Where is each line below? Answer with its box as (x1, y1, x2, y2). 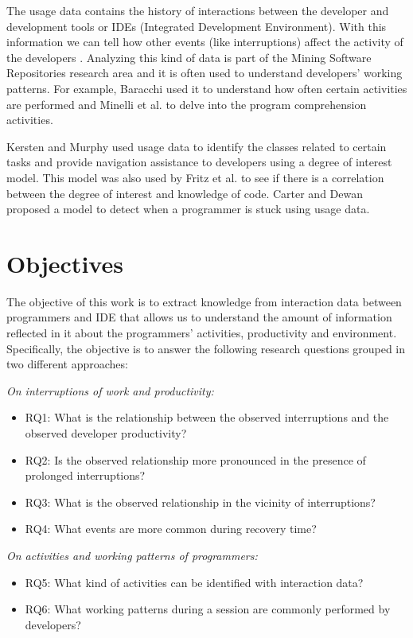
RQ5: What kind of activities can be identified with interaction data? (25, 574, 364, 590)
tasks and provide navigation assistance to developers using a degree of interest (6, 154, 392, 170)
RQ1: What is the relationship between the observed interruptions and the (25, 409, 389, 426)
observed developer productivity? (25, 425, 187, 441)
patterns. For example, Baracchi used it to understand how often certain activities (6, 80, 407, 96)
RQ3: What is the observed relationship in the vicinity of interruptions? (25, 493, 376, 510)
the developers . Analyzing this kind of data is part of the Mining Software (6, 49, 372, 65)
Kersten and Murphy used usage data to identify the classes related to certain (6, 138, 387, 154)
